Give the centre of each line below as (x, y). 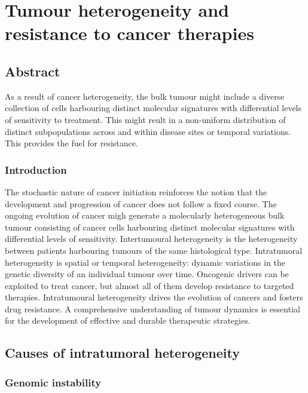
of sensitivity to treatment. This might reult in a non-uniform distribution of (145, 119)
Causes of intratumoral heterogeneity (122, 353)
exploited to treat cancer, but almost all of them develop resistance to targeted (150, 285)
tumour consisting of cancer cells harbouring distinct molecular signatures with (150, 227)
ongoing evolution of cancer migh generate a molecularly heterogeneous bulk (145, 215)
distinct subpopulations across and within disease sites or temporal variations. (148, 131)
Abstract (33, 71)
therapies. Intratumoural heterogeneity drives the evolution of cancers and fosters (154, 297)
